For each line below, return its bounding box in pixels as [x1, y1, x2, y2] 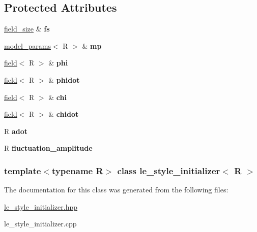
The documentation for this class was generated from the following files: [4, 184, 229, 195]
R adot [4, 125, 28, 136]
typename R [51, 164, 103, 177]
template [4, 164, 41, 177]
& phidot [48, 74, 80, 85]
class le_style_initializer [117, 164, 220, 177]
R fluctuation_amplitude [4, 143, 93, 153]
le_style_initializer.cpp [4, 218, 77, 229]
